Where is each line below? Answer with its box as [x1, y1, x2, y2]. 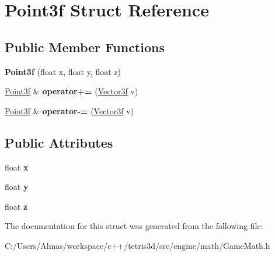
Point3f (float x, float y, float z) [5, 65, 121, 77]
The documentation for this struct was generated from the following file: [5, 220, 263, 232]
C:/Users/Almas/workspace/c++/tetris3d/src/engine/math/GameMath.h [5, 239, 270, 251]
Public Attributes [5, 133, 113, 151]
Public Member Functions [5, 37, 165, 56]
